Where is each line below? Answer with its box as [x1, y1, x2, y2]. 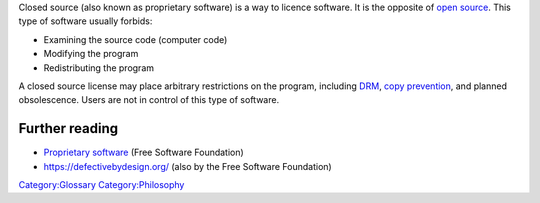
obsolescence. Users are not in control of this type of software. [18, 94, 280, 106]
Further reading [18, 120, 119, 137]
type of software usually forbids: [18, 15, 153, 27]
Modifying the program [43, 48, 139, 60]
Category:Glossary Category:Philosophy [18, 179, 185, 191]
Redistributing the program [43, 61, 155, 74]
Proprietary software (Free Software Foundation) [43, 146, 244, 159]
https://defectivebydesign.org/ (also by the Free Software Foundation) [43, 160, 332, 172]
